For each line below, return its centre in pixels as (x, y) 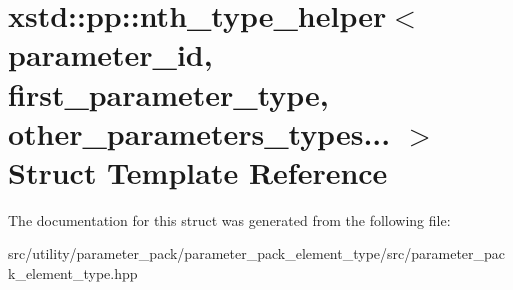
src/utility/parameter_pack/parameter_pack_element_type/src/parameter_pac (257, 253)
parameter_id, (110, 54)
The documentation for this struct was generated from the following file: (229, 219)
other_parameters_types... (199, 132)
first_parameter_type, (168, 93)
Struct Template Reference (198, 171)
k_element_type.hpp (73, 273)
